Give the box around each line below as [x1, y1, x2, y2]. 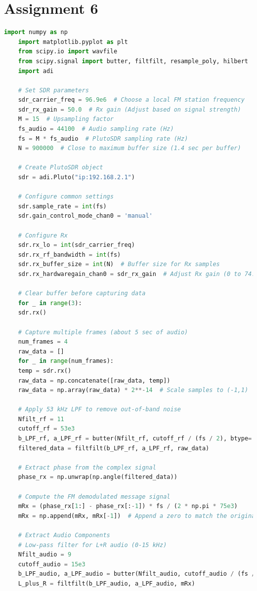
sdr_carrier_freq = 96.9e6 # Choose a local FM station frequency [18, 96, 245, 104]
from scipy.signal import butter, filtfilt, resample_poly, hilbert [18, 57, 248, 65]
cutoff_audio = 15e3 [18, 560, 86, 568]
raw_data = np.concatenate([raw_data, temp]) [18, 377, 171, 384]
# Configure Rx [18, 232, 68, 239]
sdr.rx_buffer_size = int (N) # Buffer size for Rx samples [18, 261, 220, 268]
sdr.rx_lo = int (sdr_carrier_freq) [18, 241, 135, 249]
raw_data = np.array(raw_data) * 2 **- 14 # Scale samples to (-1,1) [18, 387, 249, 394]
